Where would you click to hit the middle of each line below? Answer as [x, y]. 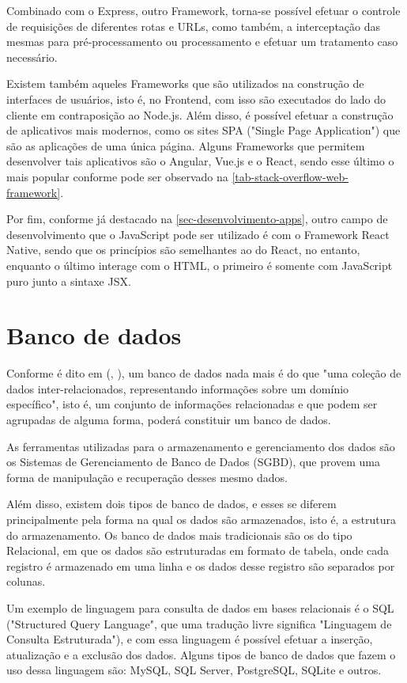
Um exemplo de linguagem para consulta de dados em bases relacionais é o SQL [200, 607]
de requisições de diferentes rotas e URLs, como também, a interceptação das [194, 26]
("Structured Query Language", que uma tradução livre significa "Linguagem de [199, 623]
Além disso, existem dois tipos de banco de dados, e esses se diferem [171, 504]
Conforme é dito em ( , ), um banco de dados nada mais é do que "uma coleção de [204, 373]
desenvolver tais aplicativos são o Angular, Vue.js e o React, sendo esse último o [200, 161]
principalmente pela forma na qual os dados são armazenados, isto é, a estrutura [201, 519]
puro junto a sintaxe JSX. [69, 281]
